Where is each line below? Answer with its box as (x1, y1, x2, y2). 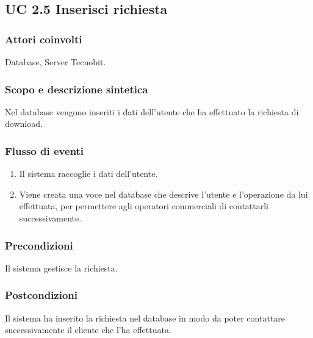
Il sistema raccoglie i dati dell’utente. (19, 167, 158, 180)
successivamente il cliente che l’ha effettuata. (5, 323, 171, 336)
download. (5, 117, 43, 130)
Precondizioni (5, 237, 73, 253)
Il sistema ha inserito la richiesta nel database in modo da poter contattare (5, 311, 286, 324)
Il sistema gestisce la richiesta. (5, 261, 118, 274)
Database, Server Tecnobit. (5, 56, 106, 68)
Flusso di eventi (5, 143, 84, 158)
